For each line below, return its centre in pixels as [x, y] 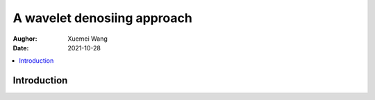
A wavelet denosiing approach [102, 18]
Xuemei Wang [87, 39]
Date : [21, 48]
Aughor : [25, 39]
